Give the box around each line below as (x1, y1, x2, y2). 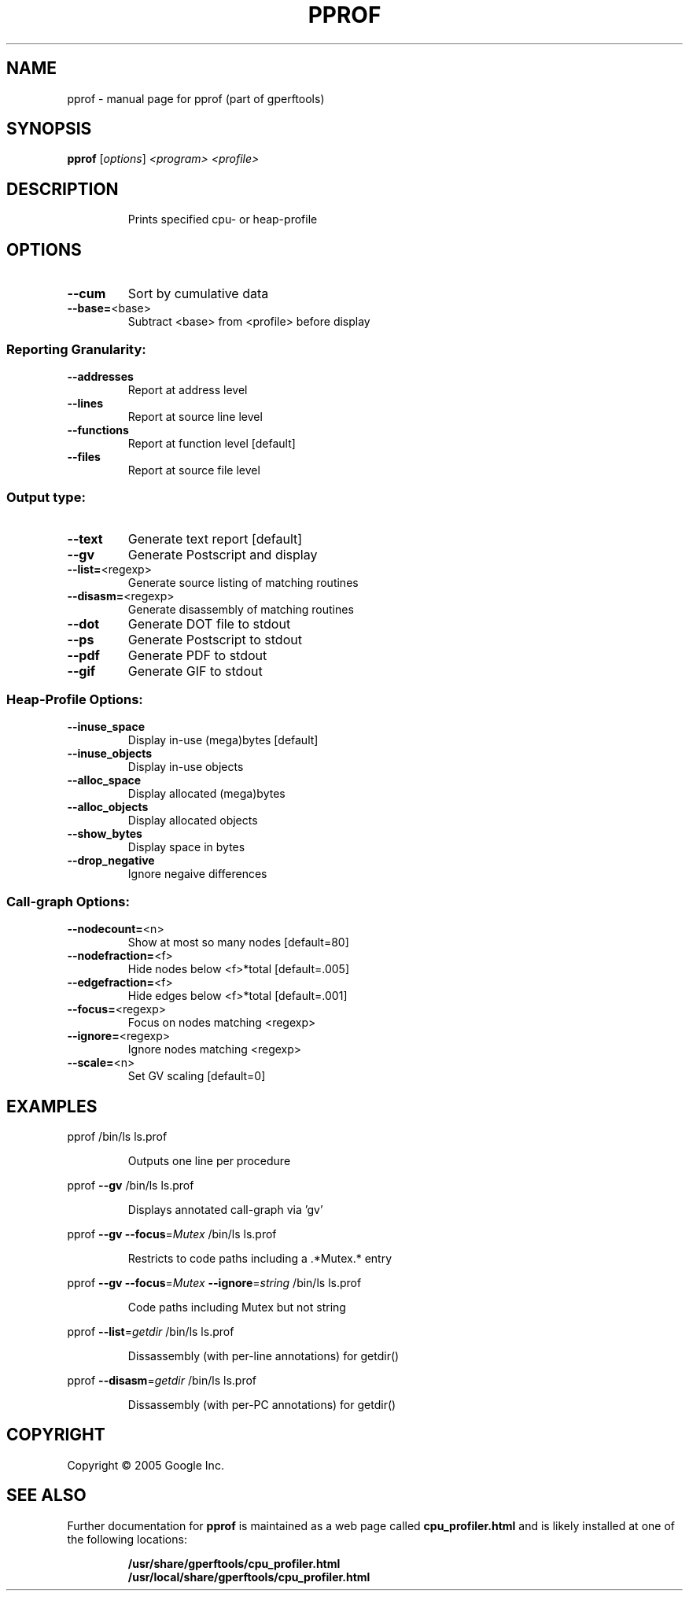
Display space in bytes (127, 840, 245, 854)
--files (67, 449, 101, 463)
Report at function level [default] (127, 436, 296, 450)
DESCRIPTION (6, 179, 119, 199)
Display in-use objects (127, 760, 244, 774)
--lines (67, 396, 103, 410)
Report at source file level (127, 463, 260, 477)
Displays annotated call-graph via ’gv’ (127, 1202, 323, 1216)
